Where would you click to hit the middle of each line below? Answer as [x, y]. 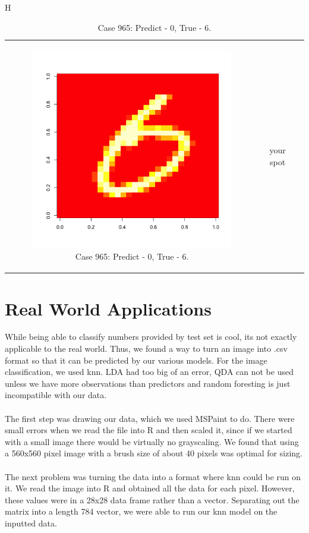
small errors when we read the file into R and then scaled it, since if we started [149, 430]
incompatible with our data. [56, 395]
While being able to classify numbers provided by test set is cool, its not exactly [151, 337]
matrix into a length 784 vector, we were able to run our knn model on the [141, 511]
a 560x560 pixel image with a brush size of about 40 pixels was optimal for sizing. [154, 453]
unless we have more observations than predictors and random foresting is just [148, 383]
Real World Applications [108, 308]
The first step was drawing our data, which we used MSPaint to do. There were [150, 418]
